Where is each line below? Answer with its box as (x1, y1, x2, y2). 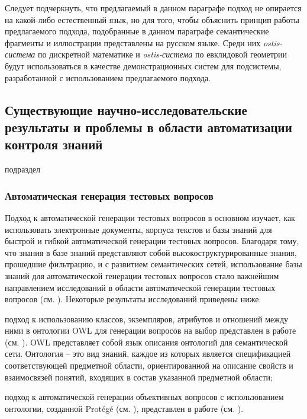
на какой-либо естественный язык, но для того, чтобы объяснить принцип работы (5, 13, 300, 25)
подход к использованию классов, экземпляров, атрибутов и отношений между (5, 312, 289, 325)
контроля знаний (5, 135, 103, 153)
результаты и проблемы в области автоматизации (5, 117, 292, 136)
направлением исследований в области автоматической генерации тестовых (5, 281, 276, 293)
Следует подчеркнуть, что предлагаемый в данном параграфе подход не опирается (5, 2, 302, 14)
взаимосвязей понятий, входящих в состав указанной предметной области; (5, 370, 273, 383)
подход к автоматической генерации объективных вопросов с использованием (5, 391, 284, 403)
